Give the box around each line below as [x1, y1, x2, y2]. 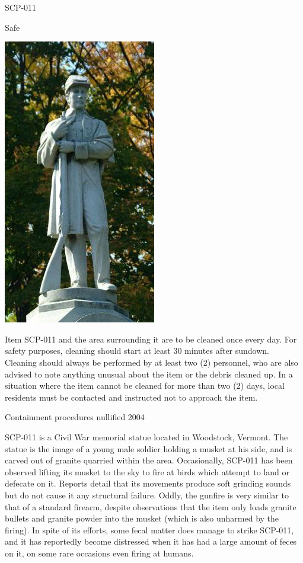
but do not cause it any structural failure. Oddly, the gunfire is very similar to [5, 488, 289, 501]
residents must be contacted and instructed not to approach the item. [5, 391, 258, 403]
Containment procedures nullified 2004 [5, 411, 145, 423]
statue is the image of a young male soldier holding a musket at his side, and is [5, 442, 292, 455]
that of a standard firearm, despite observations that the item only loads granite [5, 500, 296, 513]
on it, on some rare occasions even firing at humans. [5, 546, 194, 559]
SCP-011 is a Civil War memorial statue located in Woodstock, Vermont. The [5, 430, 288, 443]
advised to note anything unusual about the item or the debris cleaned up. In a [5, 367, 293, 380]
